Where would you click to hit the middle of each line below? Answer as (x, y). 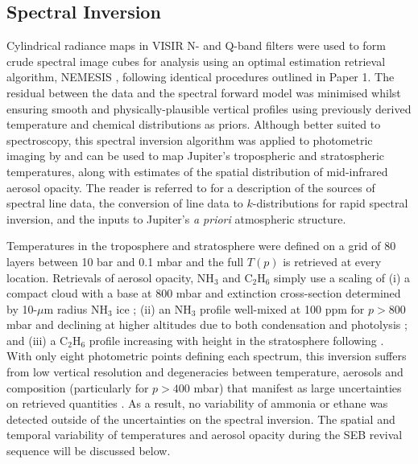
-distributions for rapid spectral (330, 203)
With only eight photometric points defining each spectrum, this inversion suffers (207, 356)
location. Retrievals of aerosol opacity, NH (110, 277)
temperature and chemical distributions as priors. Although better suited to (194, 124)
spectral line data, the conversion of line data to (125, 203)
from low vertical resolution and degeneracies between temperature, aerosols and (205, 372)
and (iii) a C (37, 340)
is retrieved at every (332, 261)
